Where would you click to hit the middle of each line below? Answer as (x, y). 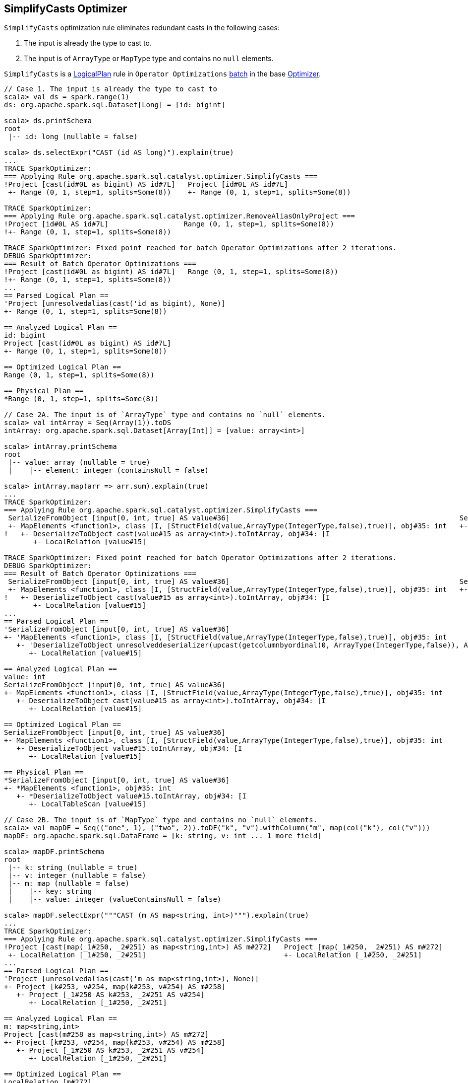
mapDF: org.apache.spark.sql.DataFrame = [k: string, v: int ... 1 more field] (163, 836)
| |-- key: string (50, 892)
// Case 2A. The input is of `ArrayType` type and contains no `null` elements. (165, 415)
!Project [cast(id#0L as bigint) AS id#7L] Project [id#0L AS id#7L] (146, 184)
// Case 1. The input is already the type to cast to (111, 89)
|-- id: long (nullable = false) (73, 137)
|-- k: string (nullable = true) (73, 868)
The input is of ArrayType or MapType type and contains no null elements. (149, 59)
